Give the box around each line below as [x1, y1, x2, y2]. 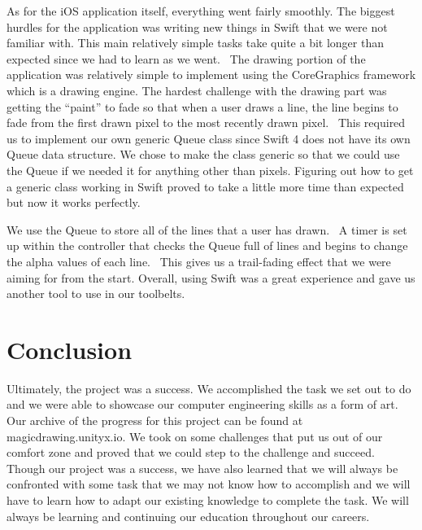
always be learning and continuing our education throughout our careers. [7, 507, 370, 524]
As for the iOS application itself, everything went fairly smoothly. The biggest [7, 2, 395, 19]
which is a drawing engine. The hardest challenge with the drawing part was [7, 81, 387, 99]
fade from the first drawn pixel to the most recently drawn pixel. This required [7, 114, 406, 131]
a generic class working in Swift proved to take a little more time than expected [7, 177, 404, 195]
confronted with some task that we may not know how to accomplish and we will [7, 475, 411, 493]
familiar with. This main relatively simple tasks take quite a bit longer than [7, 34, 384, 51]
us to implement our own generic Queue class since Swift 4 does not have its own [7, 129, 411, 147]
